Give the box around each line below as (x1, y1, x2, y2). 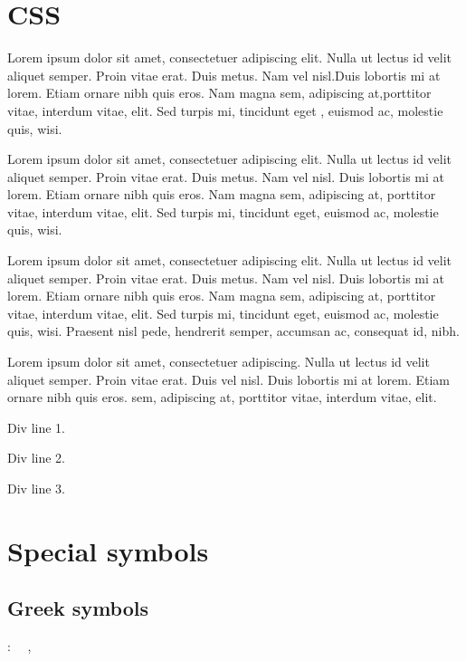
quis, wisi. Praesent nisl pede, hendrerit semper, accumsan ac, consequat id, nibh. (7, 321, 460, 340)
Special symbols (7, 532, 209, 569)
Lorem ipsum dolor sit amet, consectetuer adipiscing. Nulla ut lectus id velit (7, 352, 430, 371)
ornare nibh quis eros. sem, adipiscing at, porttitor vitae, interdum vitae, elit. (7, 388, 437, 407)
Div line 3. (7, 479, 65, 497)
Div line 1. (7, 417, 65, 436)
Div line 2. (7, 448, 65, 467)
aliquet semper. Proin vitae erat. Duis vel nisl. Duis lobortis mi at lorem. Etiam (7, 369, 451, 388)
